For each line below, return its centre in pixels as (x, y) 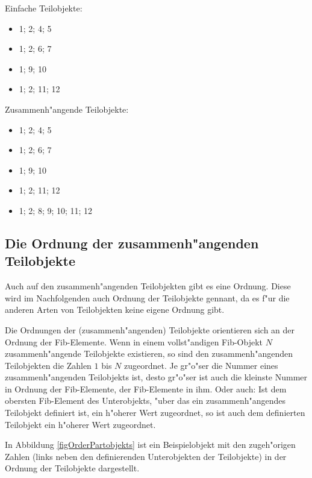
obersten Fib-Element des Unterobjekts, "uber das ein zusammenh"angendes (145, 401)
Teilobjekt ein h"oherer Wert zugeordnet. (80, 424)
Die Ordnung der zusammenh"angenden (132, 243)
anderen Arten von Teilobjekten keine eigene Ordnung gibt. (115, 310)
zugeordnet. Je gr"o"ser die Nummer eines (201, 365)
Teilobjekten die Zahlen (48, 365)
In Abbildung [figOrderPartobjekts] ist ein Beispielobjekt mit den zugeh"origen (150, 445)
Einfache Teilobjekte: (44, 8)
